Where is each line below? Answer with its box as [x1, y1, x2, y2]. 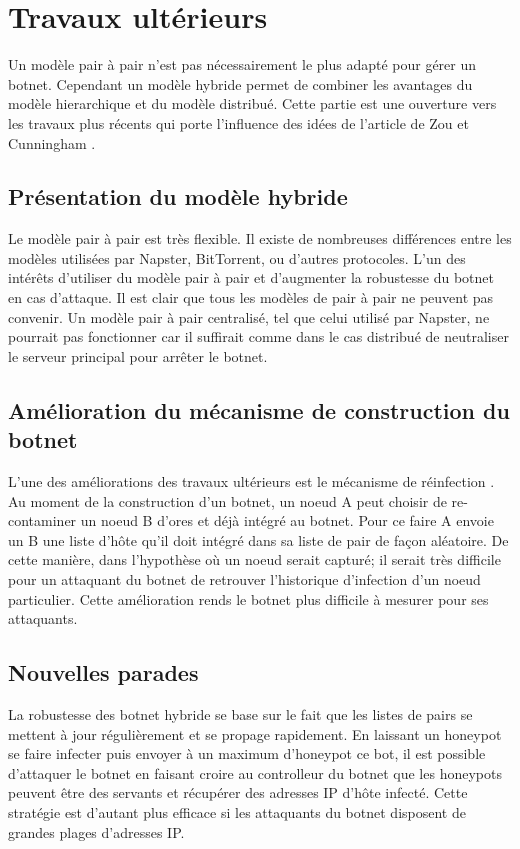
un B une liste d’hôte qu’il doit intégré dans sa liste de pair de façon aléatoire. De [8, 529, 509, 550]
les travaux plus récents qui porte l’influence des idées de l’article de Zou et [8, 112, 469, 133]
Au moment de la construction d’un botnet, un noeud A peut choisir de [8, 490, 447, 511]
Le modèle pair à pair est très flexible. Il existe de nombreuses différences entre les [8, 228, 512, 249]
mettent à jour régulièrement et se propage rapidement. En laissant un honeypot [8, 723, 502, 744]
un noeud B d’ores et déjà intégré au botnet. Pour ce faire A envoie [80, 510, 494, 531]
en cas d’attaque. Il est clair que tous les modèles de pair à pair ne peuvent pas [8, 287, 494, 308]
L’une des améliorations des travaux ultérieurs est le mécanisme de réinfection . [8, 471, 495, 492]
